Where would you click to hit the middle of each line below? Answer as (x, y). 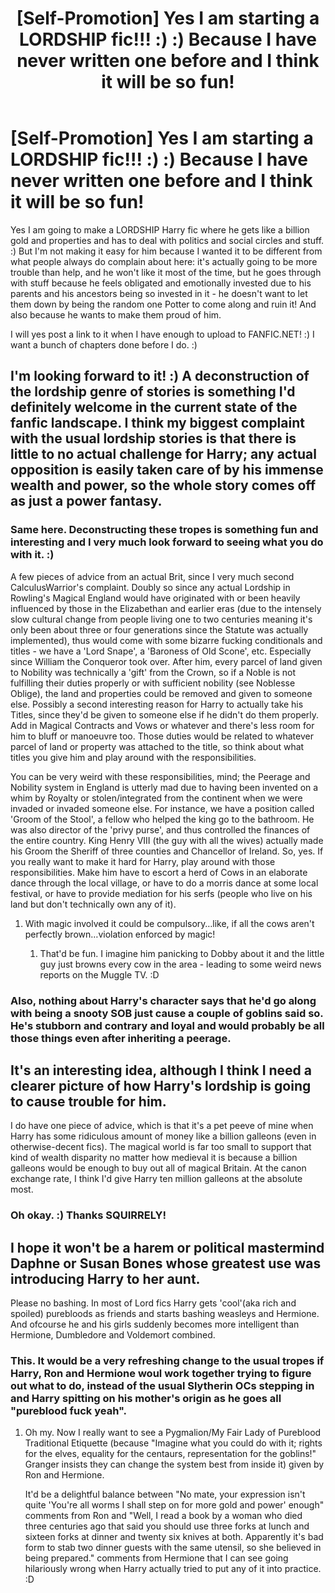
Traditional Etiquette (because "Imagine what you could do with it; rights (173, 1443)
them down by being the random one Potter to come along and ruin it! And (163, 304)
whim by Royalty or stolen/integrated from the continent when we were (156, 798)
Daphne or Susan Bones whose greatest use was (166, 1263)
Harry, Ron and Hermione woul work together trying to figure (161, 1374)
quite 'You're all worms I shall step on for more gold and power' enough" (174, 1505)
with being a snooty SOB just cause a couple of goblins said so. (167, 1013)
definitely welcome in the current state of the (154, 407)
